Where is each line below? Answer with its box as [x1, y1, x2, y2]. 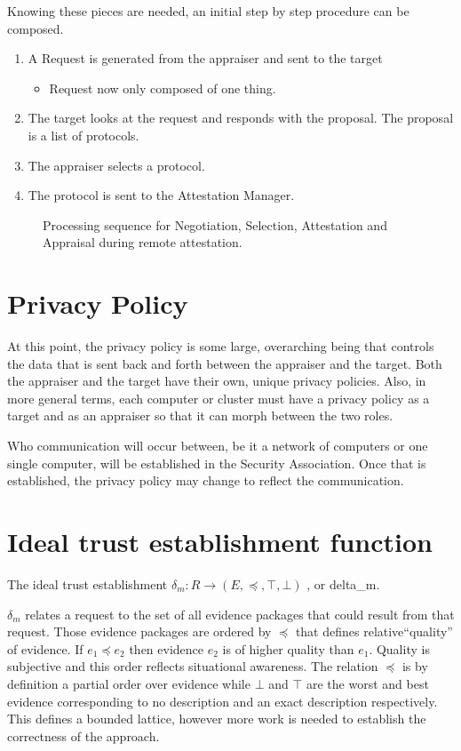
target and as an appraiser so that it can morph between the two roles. [7, 406, 393, 425]
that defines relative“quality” [295, 622, 453, 641]
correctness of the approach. [7, 726, 160, 745]
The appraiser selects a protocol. [28, 156, 205, 174]
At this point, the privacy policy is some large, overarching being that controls [7, 337, 434, 356]
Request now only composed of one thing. [49, 78, 276, 97]
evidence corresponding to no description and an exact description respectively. [7, 691, 438, 710]
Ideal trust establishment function [7, 523, 433, 559]
